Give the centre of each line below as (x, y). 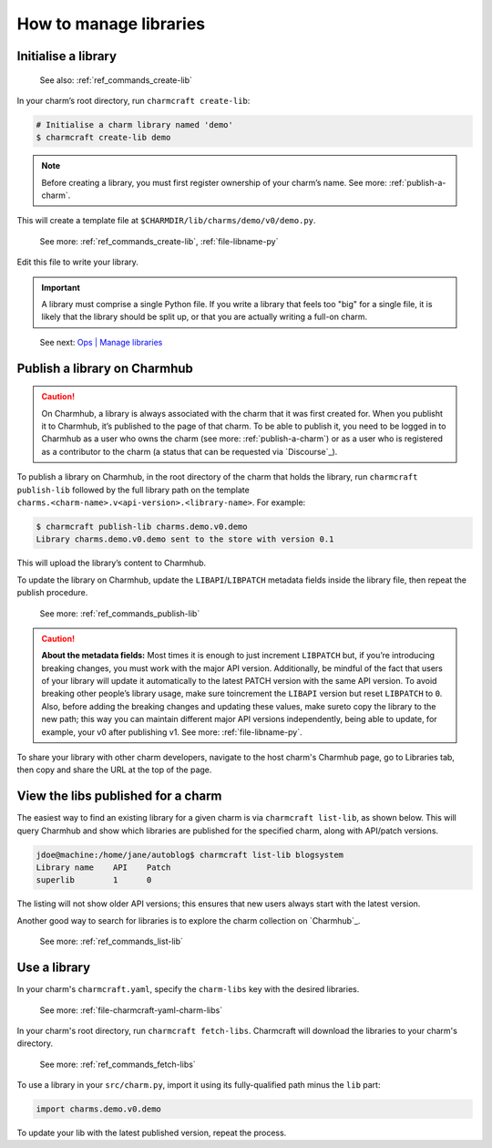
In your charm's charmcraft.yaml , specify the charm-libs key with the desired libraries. (188, 989)
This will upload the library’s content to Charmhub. (112, 563)
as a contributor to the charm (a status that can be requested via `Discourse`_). (190, 451)
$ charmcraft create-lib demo (103, 138)
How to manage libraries (111, 24)
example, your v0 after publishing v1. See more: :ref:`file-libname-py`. (172, 732)
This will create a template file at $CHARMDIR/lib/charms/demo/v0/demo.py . (166, 221)
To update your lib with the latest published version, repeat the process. (152, 1133)
